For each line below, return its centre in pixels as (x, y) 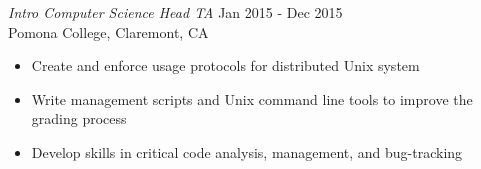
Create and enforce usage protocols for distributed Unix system (225, 65)
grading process (79, 118)
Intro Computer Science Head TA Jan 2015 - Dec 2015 (175, 12)
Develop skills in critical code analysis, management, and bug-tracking (247, 151)
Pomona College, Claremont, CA (108, 31)
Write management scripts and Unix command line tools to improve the (252, 98)
